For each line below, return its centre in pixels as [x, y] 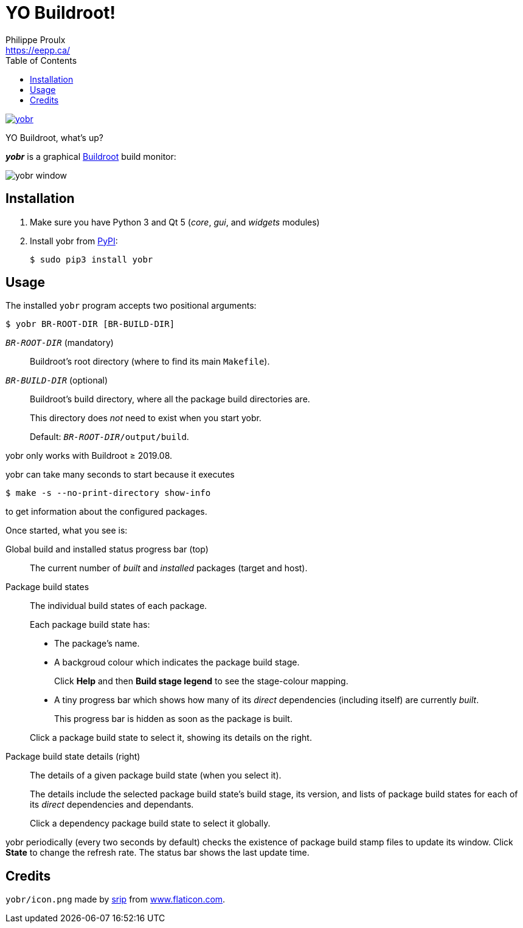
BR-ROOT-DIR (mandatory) [60, 343]
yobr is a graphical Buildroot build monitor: [91, 156]
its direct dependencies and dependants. [112, 805]
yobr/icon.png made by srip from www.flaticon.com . [116, 899]
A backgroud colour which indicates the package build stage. [177, 662]
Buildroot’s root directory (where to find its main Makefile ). [150, 362]
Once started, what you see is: [67, 531]
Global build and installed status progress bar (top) [107, 549]
